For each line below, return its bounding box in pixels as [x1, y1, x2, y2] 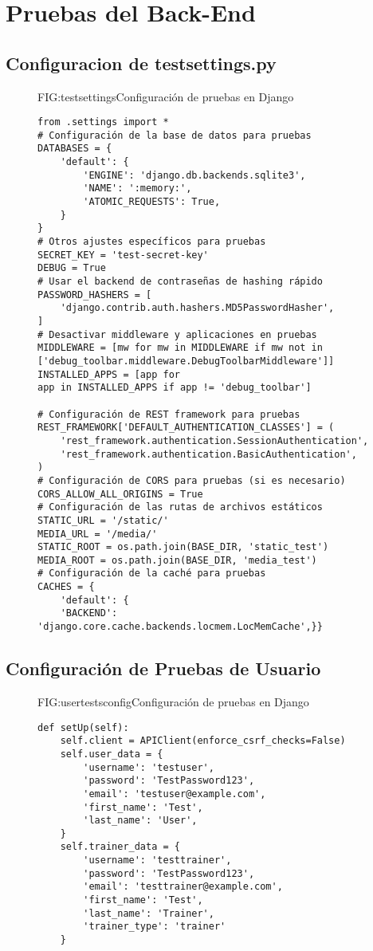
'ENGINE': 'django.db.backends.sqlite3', [83, 169, 306, 181]
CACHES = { [37, 581, 95, 593]
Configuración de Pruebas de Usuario [6, 656, 321, 681]
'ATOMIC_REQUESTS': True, [83, 196, 221, 208]
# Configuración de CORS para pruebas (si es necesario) [37, 474, 346, 486]
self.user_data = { [60, 748, 163, 760]
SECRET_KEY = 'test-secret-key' [37, 249, 209, 261]
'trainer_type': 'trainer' [83, 921, 226, 933]
